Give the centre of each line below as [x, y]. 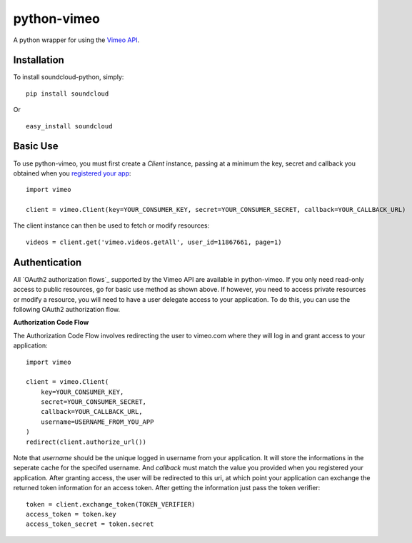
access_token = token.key [71, 514]
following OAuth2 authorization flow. [67, 309]
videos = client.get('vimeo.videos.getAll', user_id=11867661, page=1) [154, 242]
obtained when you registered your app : [72, 173]
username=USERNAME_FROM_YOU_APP [97, 422]
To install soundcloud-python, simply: [69, 77]
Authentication [47, 262]
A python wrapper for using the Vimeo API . [76, 40]
